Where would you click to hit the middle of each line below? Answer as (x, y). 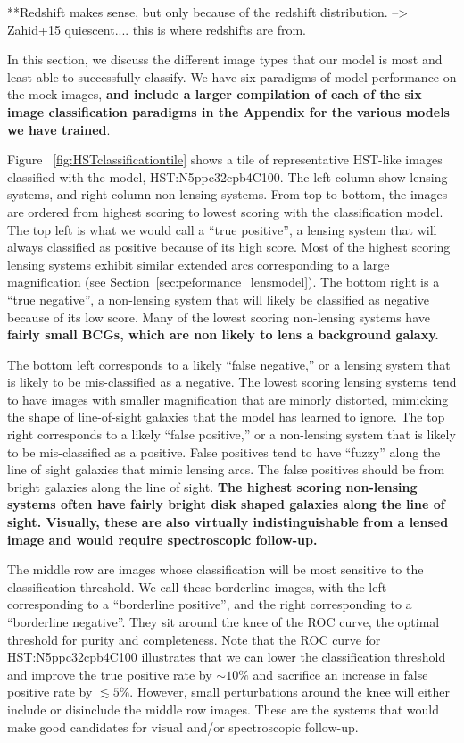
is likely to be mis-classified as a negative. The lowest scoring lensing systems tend (232, 382)
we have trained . (59, 129)
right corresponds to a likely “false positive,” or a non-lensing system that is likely (232, 434)
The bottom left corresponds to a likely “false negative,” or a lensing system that (229, 364)
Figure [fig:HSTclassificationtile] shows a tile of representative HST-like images (225, 159)
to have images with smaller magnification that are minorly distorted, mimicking (228, 399)
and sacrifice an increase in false (340, 674)
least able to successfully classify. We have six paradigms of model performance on (232, 76)
